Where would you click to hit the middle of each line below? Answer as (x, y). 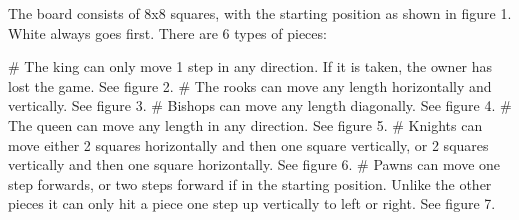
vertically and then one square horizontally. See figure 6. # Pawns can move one (254, 164)
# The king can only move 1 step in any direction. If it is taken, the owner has (250, 66)
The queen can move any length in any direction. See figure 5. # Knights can (245, 124)
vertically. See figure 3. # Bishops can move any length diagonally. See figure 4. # (260, 105)
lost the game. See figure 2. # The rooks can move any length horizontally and (250, 85)
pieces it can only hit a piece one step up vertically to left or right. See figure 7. (252, 203)
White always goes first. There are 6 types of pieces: (167, 32)
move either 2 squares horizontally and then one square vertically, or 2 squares (248, 144)
